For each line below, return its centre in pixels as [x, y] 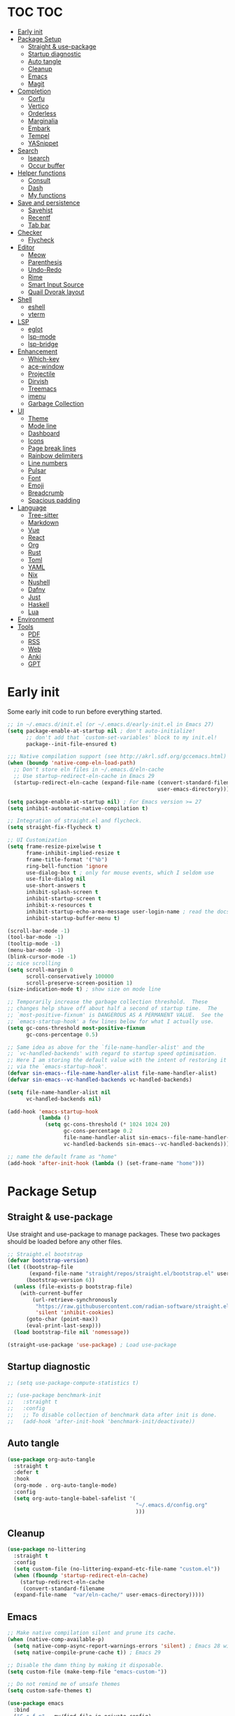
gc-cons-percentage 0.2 [98, 1131]
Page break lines [52, 448]
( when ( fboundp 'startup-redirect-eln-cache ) [81, 1575]
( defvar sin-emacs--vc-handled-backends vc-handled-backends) [100, 1080]
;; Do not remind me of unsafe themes [64, 1684]
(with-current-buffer [51, 1293]
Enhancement [37, 351]
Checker [30, 232]
